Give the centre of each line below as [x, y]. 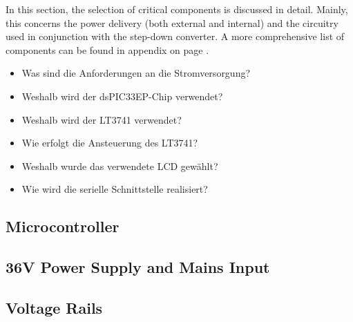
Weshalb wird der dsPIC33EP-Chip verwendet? [122, 96]
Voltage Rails [54, 307]
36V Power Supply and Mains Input [138, 267]
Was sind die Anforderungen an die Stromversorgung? [136, 73]
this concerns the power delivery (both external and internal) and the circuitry [172, 22]
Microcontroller [63, 226]
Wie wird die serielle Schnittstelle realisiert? [115, 189]
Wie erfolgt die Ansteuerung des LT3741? [110, 143]
